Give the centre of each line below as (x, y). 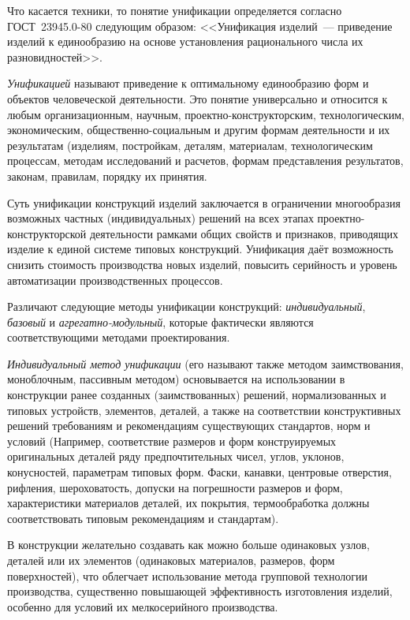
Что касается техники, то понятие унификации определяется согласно (175, 10)
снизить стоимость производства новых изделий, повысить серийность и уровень (202, 264)
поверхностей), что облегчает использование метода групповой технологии (188, 575)
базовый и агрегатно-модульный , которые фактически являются (160, 321)
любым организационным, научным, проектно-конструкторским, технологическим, (206, 114)
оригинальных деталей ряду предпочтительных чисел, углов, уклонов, (176, 456)
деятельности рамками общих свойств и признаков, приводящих (244, 233)
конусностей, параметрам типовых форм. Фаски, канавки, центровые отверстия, (199, 472)
